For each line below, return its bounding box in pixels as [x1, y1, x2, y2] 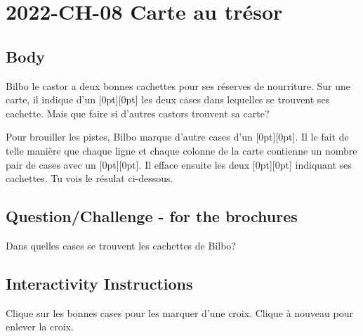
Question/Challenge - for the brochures [6, 205, 298, 227]
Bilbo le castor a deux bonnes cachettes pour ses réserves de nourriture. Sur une [6, 78, 351, 93]
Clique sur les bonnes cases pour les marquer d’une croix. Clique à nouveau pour [6, 305, 353, 320]
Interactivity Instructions [6, 272, 193, 294]
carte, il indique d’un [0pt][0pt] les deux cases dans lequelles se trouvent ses [6, 92, 330, 107]
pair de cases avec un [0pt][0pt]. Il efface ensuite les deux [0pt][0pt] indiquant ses [6, 157, 352, 172]
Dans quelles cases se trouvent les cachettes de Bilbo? [6, 238, 236, 252]
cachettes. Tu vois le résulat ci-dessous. [6, 171, 173, 186]
